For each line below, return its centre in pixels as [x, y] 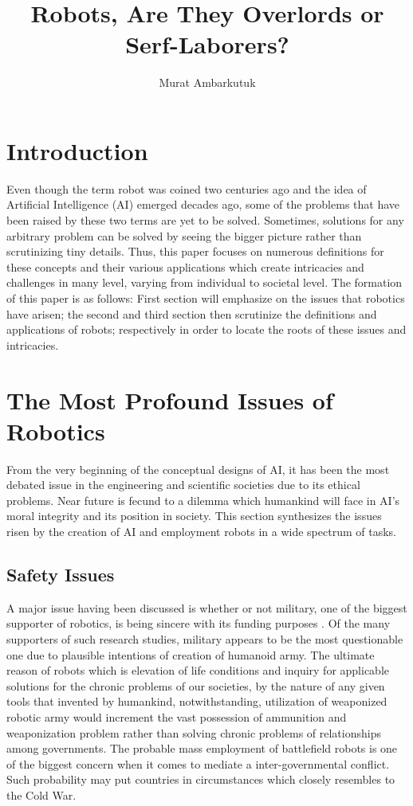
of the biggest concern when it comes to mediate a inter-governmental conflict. [198, 763]
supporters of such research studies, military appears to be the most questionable [205, 639]
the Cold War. [41, 794]
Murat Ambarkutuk [207, 82]
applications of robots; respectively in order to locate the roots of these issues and [206, 329]
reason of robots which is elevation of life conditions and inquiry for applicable [198, 670]
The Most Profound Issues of [170, 399]
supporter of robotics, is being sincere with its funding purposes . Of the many [199, 623]
